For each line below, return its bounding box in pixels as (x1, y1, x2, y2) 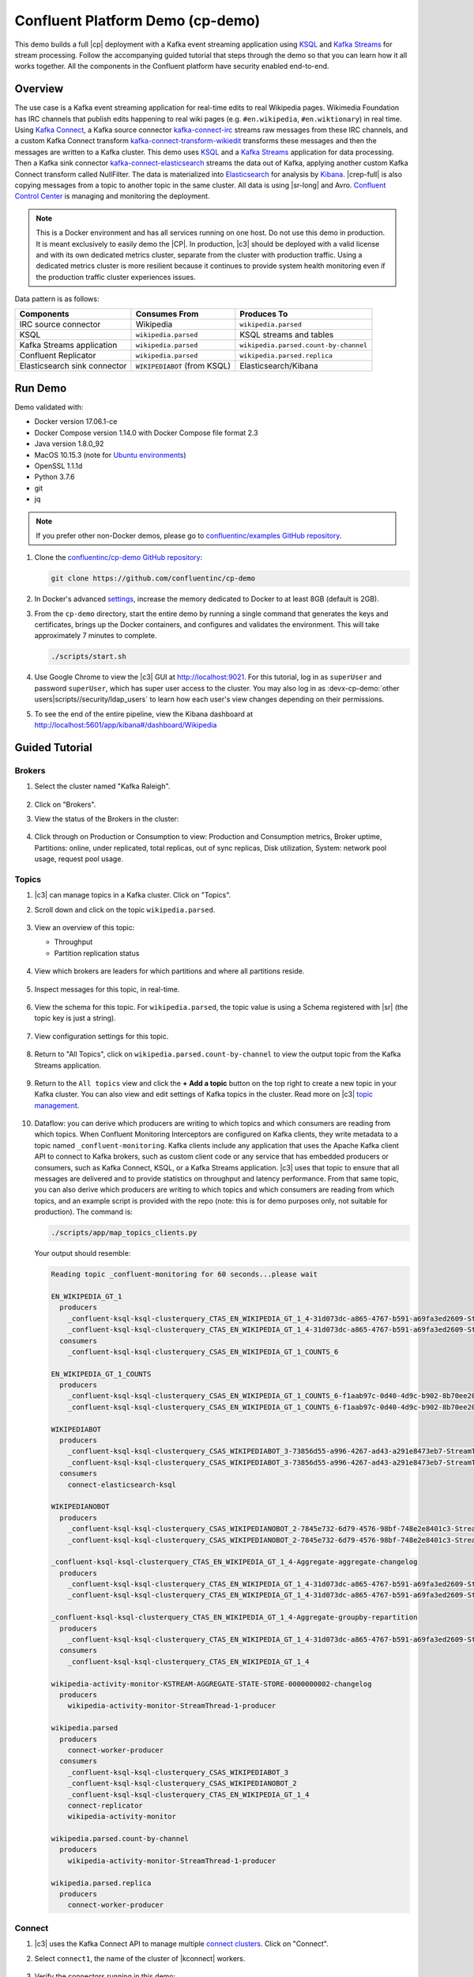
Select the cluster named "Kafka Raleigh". (34, 781, 171, 791)
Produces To (239, 308, 288, 319)
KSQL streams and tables (239, 329, 334, 340)
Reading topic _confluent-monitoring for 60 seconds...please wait (51, 1270, 318, 1279)
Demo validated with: (14, 403, 84, 411)
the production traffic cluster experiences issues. (36, 272, 197, 282)
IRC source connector (19, 319, 101, 330)
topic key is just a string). (34, 1013, 116, 1023)
